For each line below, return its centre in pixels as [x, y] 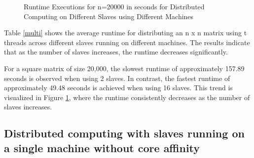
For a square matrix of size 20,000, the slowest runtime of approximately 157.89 [124, 68]
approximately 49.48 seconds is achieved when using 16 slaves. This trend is [118, 88]
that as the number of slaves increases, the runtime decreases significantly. [116, 52]
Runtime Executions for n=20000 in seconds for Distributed [114, 6]
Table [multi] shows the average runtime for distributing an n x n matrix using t [126, 33]
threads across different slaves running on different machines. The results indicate [127, 42]
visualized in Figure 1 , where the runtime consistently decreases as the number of [127, 97]
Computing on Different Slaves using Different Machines [109, 16]
